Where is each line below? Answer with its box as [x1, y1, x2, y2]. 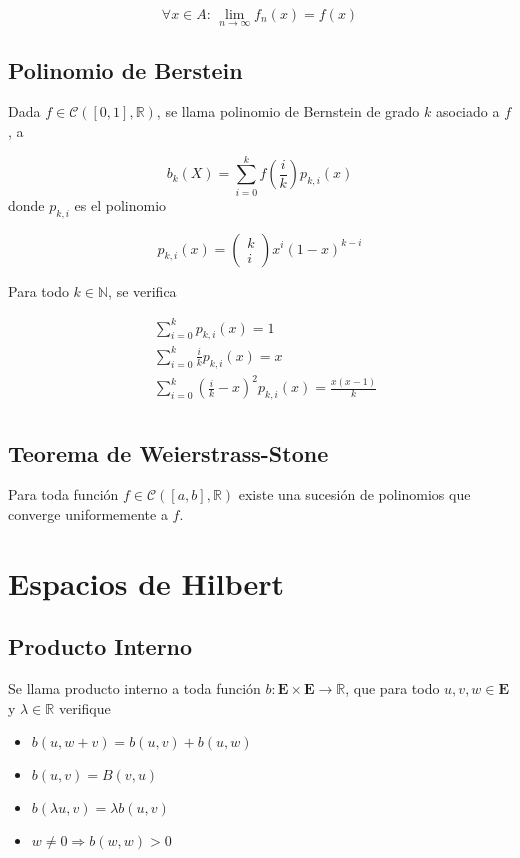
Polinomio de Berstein [8, 54, 243, 85]
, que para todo [345, 678, 440, 699]
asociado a [435, 101, 500, 122]
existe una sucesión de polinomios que [238, 484, 471, 505]
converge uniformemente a [8, 503, 168, 524]
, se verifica [108, 280, 177, 301]
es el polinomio [74, 194, 167, 215]
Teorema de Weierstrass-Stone [8, 437, 329, 468]
